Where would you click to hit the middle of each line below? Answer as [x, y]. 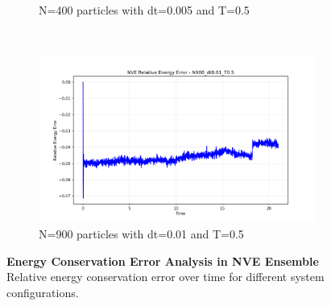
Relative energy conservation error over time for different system [165, 277]
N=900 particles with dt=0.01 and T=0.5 [141, 234]
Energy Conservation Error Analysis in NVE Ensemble [163, 261]
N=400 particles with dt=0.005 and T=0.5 [144, 10]
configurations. [43, 292]
